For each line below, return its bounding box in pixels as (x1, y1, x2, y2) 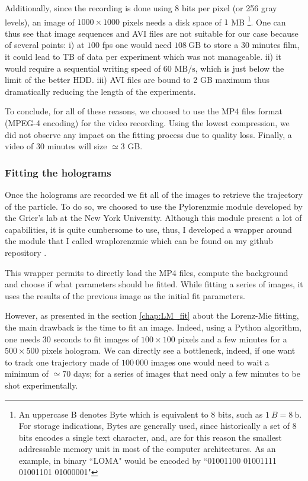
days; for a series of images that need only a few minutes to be (73, 367, 300, 380)
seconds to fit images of (53, 332, 139, 345)
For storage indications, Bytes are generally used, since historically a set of (18, 419, 290, 432)
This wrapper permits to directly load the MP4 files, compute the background (5, 266, 288, 278)
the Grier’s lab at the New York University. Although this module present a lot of (5, 211, 302, 224)
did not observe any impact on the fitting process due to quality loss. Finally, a (5, 128, 292, 140)
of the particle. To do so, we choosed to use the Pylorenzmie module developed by (5, 200, 303, 212)
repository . (5, 246, 47, 258)
